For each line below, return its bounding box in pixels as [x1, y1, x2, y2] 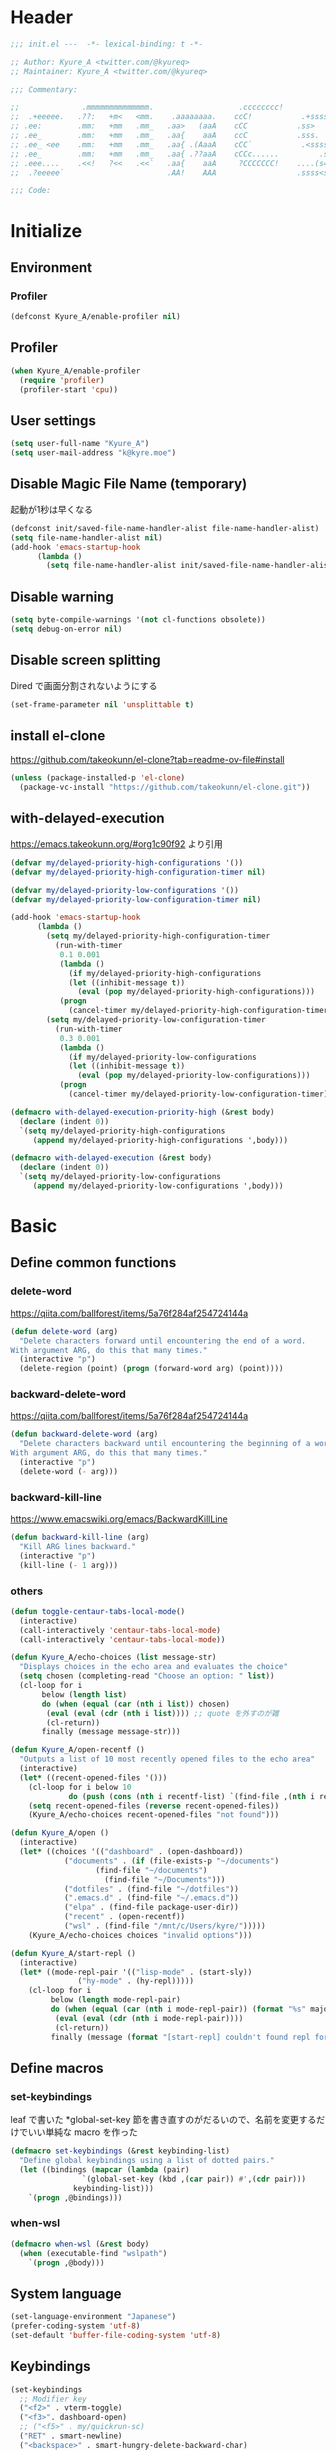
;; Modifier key [19, 2394, 87, 2404]
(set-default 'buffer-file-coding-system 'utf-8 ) [10, 2330, 222, 2340]
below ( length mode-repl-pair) [50, 1995, 182, 2005]
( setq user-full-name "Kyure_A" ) [10, 439, 150, 449]
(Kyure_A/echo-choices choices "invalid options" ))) [28, 1930, 253, 1940]
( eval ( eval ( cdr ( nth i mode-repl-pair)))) [54, 2013, 244, 2023]
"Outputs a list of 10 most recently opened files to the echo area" [19, 1754, 315, 1765]
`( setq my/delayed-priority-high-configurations [19, 1126, 226, 1136]
